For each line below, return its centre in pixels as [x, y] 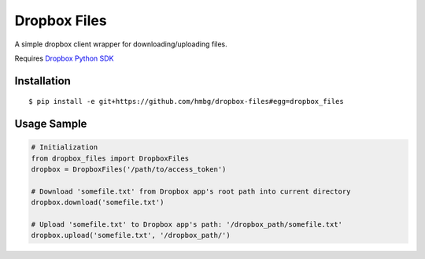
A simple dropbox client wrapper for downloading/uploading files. [121, 44]
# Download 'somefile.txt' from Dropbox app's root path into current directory [191, 191]
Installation [42, 81]
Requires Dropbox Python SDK [64, 58]
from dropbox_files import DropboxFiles [110, 158]
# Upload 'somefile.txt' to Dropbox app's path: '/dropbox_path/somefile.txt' [187, 225]
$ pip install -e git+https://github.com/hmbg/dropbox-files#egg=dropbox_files [186, 102]
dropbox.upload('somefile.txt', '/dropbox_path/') [131, 235]
